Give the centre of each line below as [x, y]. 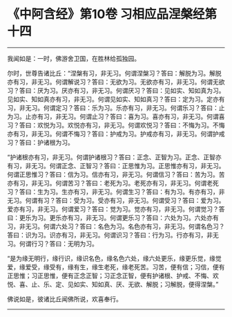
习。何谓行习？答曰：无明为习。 [52, 244]
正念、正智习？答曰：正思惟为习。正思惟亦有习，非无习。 [143, 165]
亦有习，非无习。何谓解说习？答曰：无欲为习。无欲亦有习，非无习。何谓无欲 [116, 82]
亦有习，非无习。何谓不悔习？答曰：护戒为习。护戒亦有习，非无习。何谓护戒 [116, 134]
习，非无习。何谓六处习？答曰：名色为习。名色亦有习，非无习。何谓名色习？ [116, 226]
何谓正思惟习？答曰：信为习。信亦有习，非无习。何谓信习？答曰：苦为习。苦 [116, 174]
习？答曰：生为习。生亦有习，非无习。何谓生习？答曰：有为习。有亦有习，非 [116, 192]
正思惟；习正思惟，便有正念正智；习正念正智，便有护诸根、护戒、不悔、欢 [113, 275]
